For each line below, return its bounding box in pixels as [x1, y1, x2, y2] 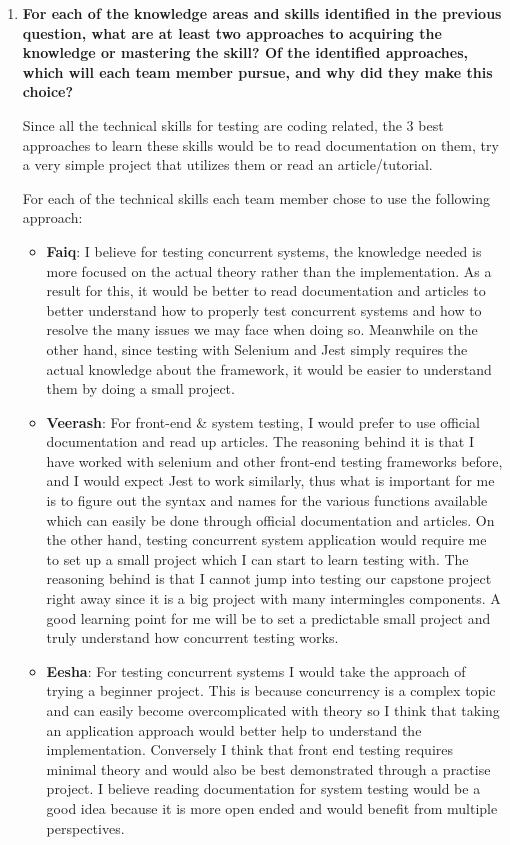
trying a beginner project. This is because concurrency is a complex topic [46, 680, 496, 701]
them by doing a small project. [46, 378, 235, 399]
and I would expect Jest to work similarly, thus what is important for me [46, 470, 495, 491]
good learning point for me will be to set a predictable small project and [46, 607, 491, 628]
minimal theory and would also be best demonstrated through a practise [46, 758, 491, 779]
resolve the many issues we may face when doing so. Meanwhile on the [46, 319, 478, 340]
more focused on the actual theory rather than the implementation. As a [46, 260, 492, 281]
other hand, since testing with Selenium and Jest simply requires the [46, 338, 468, 359]
